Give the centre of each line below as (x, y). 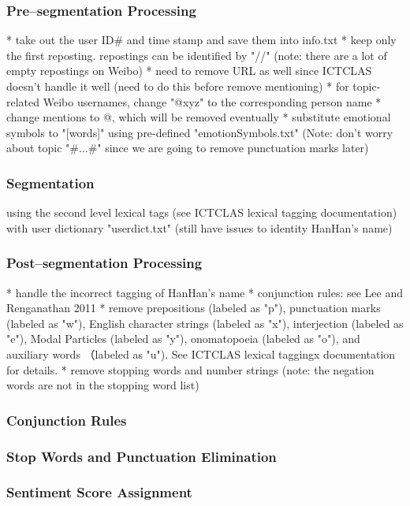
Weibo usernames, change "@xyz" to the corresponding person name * (212, 101)
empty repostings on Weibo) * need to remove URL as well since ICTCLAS (189, 71)
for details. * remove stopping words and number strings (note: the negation (190, 369)
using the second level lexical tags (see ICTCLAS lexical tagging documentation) (202, 212)
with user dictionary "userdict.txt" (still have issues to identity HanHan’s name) (199, 227)
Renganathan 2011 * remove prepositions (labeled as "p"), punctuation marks (194, 308)
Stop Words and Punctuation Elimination (142, 456)
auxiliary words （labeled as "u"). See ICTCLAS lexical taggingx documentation (201, 353)
